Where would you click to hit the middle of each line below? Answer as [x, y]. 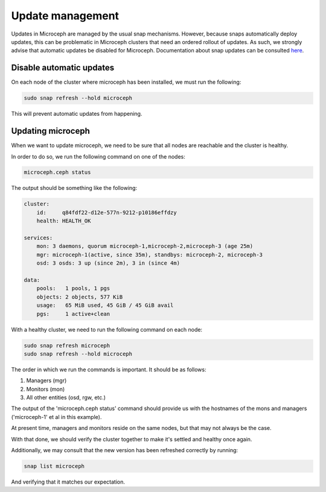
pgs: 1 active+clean [73, 314]
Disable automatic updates [63, 68]
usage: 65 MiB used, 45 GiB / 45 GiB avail [105, 305]
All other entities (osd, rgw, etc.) [66, 397]
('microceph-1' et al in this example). [56, 417]
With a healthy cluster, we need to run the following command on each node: [107, 329]
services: [38, 238]
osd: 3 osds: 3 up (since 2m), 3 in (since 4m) [108, 263]
